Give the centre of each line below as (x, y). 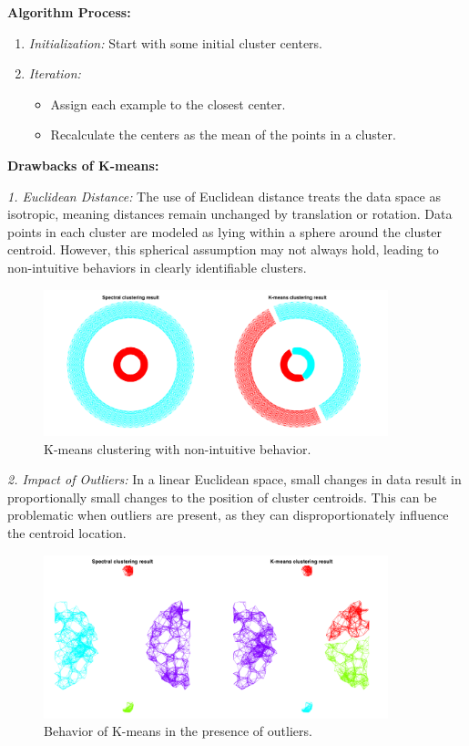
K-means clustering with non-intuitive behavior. (178, 448)
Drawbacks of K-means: (83, 165)
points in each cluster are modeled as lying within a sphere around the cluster (224, 231)
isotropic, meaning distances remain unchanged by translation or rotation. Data (230, 214)
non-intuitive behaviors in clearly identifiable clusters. (157, 267)
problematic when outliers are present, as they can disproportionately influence (228, 515)
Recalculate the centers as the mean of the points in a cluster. (223, 135)
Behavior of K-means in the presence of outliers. (178, 731)
